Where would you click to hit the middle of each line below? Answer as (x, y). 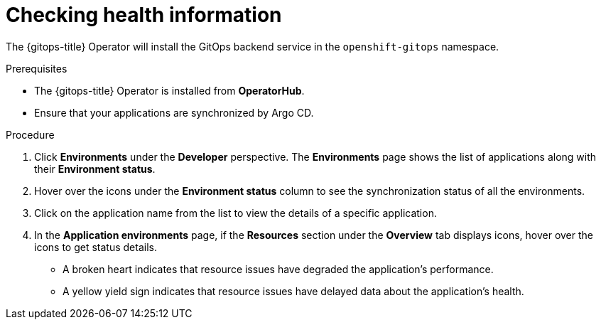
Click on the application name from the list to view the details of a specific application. (235, 213)
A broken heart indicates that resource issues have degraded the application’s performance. (278, 269)
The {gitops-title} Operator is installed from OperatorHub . (169, 90)
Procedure (30, 134)
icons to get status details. (96, 247)
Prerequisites (37, 68)
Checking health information (144, 15)
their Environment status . (95, 169)
